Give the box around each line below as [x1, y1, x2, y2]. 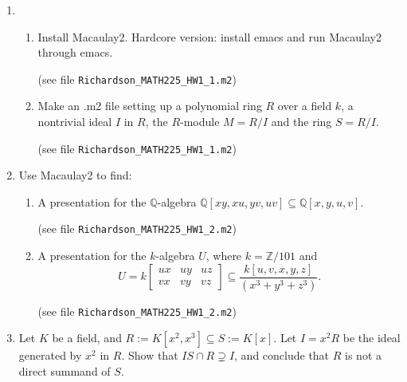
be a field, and [52, 329, 122, 346]
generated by [18, 347, 82, 364]
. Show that [121, 347, 178, 364]
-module [180, 113, 220, 130]
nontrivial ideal [37, 113, 112, 130]
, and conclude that [234, 347, 330, 364]
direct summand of [18, 362, 111, 379]
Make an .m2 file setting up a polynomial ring [37, 97, 262, 114]
